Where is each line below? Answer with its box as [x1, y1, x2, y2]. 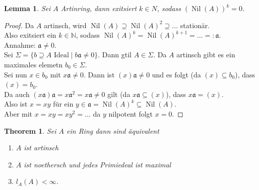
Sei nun [4, 69, 27, 79]
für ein [53, 99, 74, 109]
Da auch [4, 88, 30, 99]
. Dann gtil [98, 49, 132, 60]
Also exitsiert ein [4, 30, 56, 40]
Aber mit [4, 108, 33, 119]
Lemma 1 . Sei [4, 3, 51, 13]
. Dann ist [84, 69, 115, 79]
